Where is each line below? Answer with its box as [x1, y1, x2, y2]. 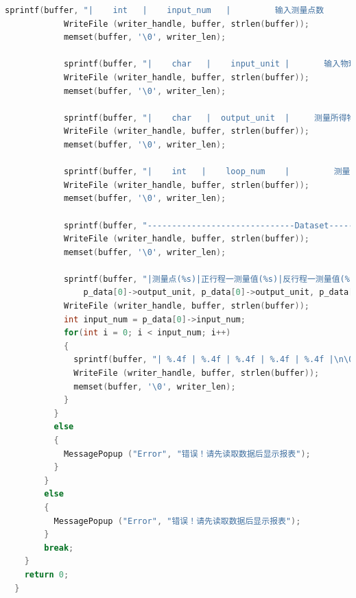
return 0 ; [24, 569, 69, 579]
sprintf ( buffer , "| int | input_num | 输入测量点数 [5, 5, 324, 15]
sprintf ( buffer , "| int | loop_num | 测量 [63, 167, 351, 177]
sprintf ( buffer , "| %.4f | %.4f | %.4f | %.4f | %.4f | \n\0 [73, 355, 354, 365]
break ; [44, 542, 74, 553]
